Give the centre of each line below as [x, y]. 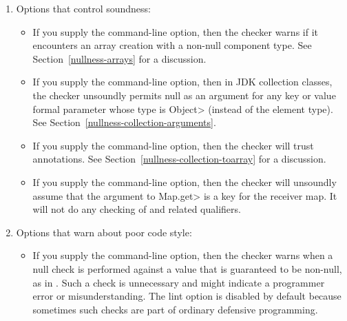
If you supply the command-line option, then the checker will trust [173, 145]
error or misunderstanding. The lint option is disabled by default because [187, 296]
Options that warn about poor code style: [104, 232]
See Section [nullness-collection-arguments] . [124, 122]
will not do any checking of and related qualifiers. [137, 209]
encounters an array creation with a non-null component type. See [172, 45]
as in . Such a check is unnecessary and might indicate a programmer [179, 282]
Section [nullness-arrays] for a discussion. [119, 58]
